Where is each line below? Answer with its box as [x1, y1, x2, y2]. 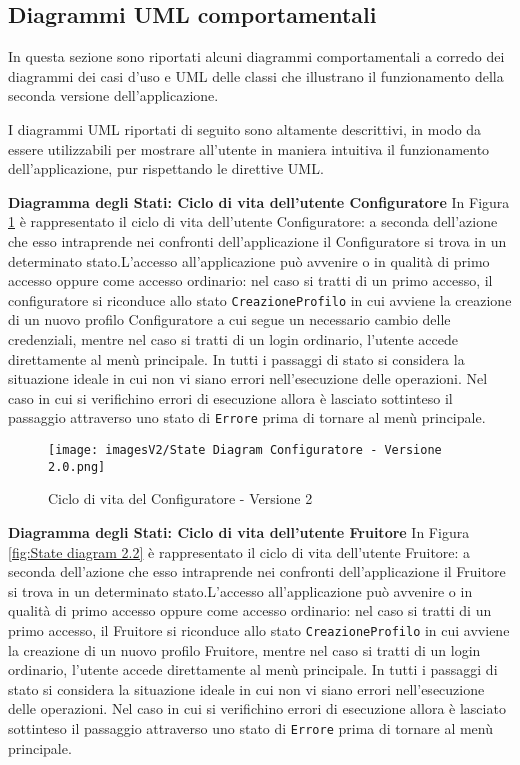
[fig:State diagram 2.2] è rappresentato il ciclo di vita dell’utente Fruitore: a [8, 541, 471, 562]
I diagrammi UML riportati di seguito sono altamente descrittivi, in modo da [8, 118, 482, 139]
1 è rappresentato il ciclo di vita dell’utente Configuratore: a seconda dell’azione [8, 211, 498, 232]
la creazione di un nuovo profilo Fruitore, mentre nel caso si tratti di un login [8, 639, 481, 660]
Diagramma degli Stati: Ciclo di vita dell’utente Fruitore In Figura [8, 521, 470, 542]
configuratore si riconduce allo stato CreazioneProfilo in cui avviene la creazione [8, 289, 512, 310]
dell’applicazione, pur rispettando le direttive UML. [8, 158, 324, 179]
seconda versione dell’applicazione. [8, 85, 219, 106]
